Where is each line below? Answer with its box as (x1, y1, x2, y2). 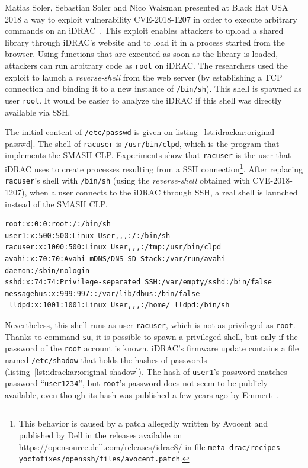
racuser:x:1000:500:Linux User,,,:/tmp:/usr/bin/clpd (5, 243, 222, 252)
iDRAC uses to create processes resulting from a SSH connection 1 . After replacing (5, 161, 303, 175)
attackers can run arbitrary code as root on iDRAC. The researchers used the (5, 59, 288, 71)
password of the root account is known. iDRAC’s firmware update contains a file (5, 342, 299, 354)
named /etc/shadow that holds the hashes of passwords (5, 353, 207, 366)
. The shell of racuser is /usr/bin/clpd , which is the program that (33, 137, 280, 149)
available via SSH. (5, 105, 70, 118)
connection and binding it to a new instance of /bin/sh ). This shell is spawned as (5, 82, 301, 95)
